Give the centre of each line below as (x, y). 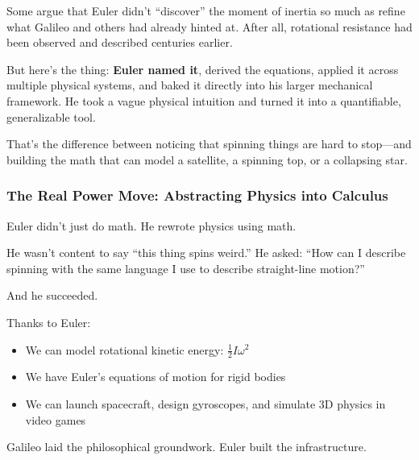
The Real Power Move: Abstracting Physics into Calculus (197, 195)
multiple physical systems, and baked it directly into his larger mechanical (190, 85)
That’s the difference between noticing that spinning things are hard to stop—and (209, 144)
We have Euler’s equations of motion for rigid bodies (156, 377)
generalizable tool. (51, 116)
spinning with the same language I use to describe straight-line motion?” (186, 268)
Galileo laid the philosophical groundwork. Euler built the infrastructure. (187, 447)
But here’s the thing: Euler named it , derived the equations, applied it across (203, 69)
